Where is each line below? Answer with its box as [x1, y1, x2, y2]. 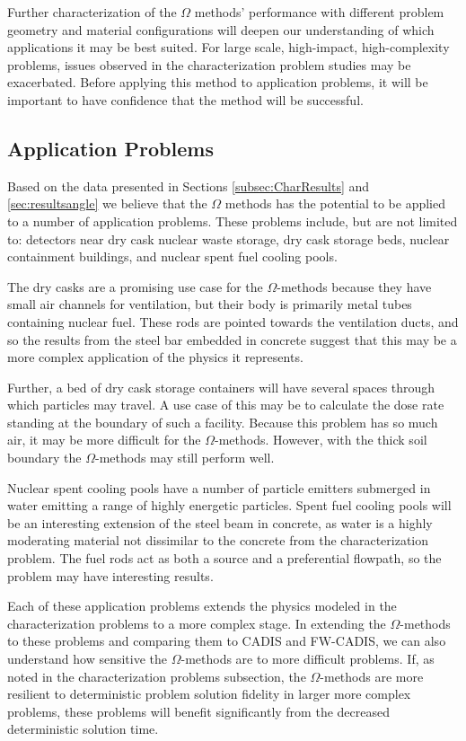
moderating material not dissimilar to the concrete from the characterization [7, 531, 429, 550]
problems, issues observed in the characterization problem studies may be [7, 55, 411, 74]
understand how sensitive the [7, 649, 167, 668]
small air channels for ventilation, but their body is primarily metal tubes [7, 295, 412, 313]
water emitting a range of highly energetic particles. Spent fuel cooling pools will [7, 496, 452, 515]
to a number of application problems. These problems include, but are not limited [7, 211, 458, 230]
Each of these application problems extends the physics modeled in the [7, 596, 397, 615]
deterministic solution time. [7, 719, 159, 738]
